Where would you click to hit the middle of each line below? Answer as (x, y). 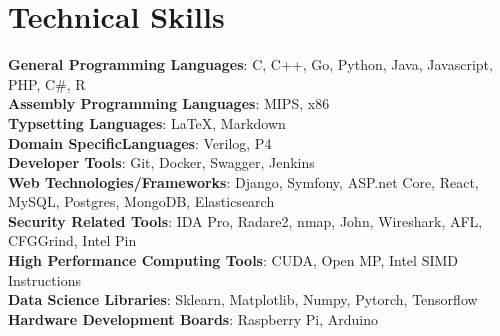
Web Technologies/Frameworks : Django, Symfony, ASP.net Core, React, (243, 181)
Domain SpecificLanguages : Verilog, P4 (140, 142)
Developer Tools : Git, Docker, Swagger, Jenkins (161, 162)
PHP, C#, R (47, 83)
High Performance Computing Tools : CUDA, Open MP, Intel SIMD (233, 260)
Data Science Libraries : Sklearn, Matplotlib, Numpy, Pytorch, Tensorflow (243, 299)
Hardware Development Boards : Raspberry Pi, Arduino (193, 318)
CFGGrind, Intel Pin (72, 240)
